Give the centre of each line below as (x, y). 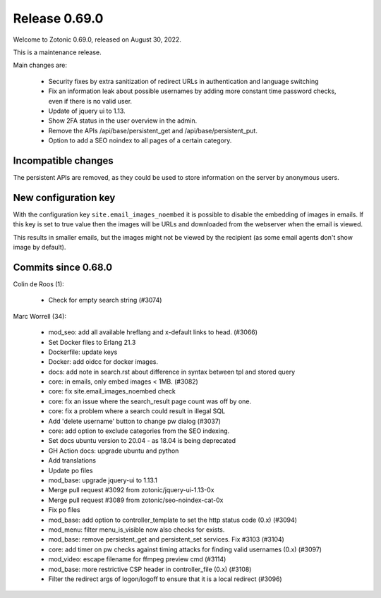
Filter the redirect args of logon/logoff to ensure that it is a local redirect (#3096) (165, 579)
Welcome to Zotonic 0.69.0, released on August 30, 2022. (97, 39)
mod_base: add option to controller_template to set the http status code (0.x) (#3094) (173, 520)
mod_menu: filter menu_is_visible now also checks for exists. (137, 530)
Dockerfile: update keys (83, 352)
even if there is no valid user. (90, 101)
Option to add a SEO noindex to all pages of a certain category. (140, 140)
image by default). (40, 248)
